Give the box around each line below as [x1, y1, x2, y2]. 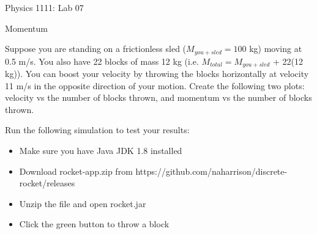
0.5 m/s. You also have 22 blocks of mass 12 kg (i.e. [5, 54, 199, 67]
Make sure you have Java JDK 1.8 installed [19, 144, 182, 157]
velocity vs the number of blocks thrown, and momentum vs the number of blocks [5, 91, 312, 104]
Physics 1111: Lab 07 [5, 1, 84, 13]
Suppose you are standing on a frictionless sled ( [5, 42, 187, 55]
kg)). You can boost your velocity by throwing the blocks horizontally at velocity [5, 67, 309, 80]
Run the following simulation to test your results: [5, 123, 190, 136]
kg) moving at [249, 42, 302, 55]
